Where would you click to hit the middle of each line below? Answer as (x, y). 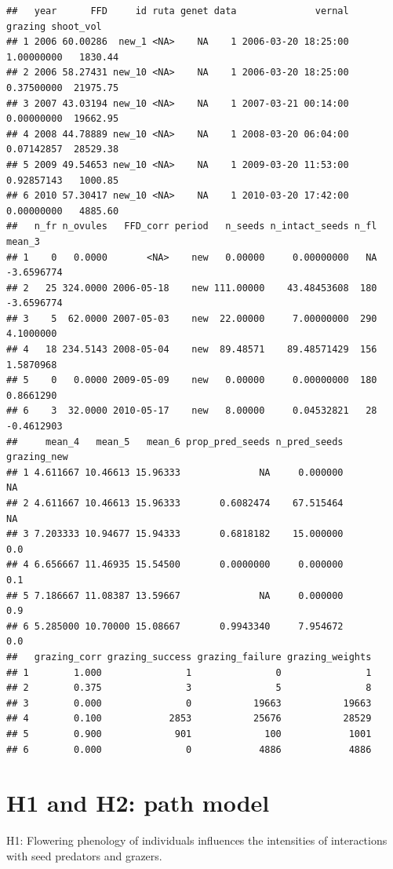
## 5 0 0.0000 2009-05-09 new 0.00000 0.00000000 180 (192, 380)
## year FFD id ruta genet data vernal (178, 11)
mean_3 (23, 241)
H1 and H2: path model (138, 803)
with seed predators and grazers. (84, 855)
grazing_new (37, 457)
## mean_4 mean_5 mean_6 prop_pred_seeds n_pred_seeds (175, 442)
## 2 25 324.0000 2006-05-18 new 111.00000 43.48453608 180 (192, 288)
